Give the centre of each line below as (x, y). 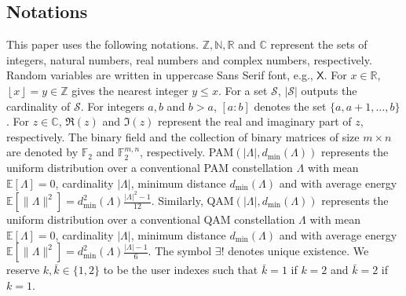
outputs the (329, 90)
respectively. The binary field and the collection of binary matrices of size (183, 136)
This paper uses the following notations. (102, 44)
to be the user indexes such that (181, 270)
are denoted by (42, 152)
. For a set (243, 90)
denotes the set (290, 106)
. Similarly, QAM (192, 201)
